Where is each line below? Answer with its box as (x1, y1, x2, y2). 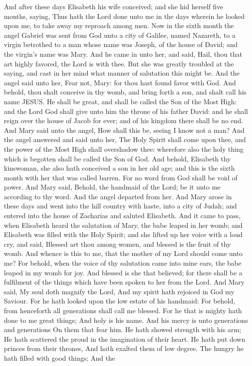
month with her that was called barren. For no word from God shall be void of (4, 172, 237, 182)
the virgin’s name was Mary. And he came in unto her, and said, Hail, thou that (4, 48, 242, 59)
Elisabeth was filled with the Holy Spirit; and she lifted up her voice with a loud (4, 229, 243, 239)
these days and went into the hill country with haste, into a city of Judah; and (4, 201, 237, 211)
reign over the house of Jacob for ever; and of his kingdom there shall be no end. (4, 115, 243, 126)
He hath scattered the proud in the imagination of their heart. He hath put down (4, 334, 246, 344)
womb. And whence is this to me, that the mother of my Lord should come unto (4, 248, 243, 258)
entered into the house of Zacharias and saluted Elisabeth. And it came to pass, (4, 210, 241, 221)
